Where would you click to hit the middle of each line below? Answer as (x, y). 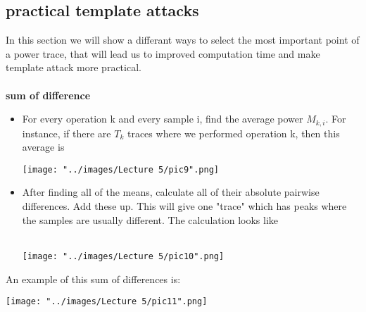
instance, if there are (67, 133)
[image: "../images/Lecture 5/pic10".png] (123, 256)
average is (43, 147)
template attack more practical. (74, 67)
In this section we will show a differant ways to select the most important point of (183, 40)
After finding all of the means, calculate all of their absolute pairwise (171, 192)
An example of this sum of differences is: (93, 279)
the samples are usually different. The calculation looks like (150, 219)
